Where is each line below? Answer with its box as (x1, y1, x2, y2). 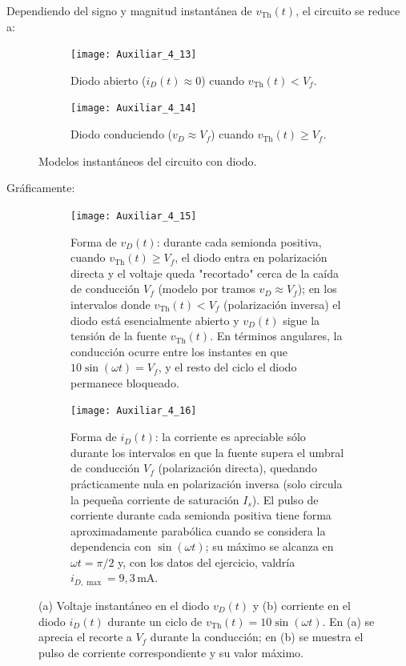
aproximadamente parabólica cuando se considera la (70, 522, 326, 539)
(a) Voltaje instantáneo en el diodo (38, 596, 210, 613)
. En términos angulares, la (210, 327, 343, 344)
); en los (297, 280, 337, 297)
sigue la (283, 311, 320, 328)
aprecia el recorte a (38, 628, 132, 645)
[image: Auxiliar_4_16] (70, 405, 197, 417)
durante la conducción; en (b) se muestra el (150, 628, 364, 645)
